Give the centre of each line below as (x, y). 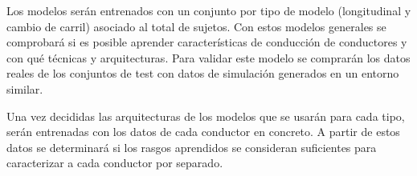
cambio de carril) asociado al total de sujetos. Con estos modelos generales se (196, 26)
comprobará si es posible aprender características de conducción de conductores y (207, 42)
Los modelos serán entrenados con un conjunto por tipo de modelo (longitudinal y (209, 10)
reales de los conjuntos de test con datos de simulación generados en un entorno (203, 73)
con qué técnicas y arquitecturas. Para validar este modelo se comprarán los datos (208, 57)
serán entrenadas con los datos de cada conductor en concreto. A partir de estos (203, 132)
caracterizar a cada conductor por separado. (115, 163)
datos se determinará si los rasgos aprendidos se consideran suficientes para (192, 147)
